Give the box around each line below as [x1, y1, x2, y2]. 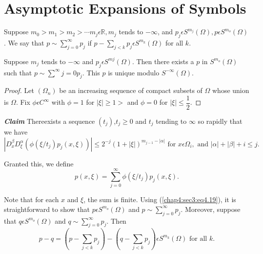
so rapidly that [198, 115, 243, 126]
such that [4, 67, 32, 77]
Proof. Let [4, 85, 34, 95]
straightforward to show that [4, 204, 90, 214]
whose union [212, 85, 249, 95]
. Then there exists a [132, 56, 194, 66]
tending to [156, 115, 187, 126]
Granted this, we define [4, 158, 74, 168]
